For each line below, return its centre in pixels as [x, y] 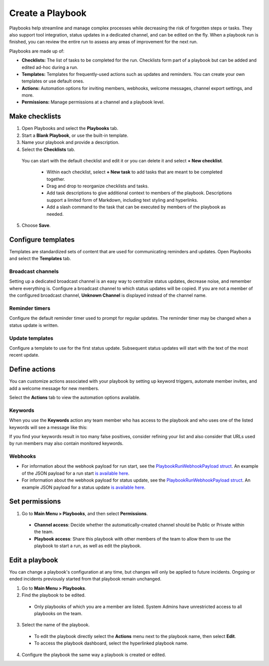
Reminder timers [30, 308]
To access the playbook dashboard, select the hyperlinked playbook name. [111, 643]
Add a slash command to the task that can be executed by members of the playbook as [136, 207]
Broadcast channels [34, 271]
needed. [55, 214]
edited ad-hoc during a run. [50, 67]
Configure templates [42, 240]
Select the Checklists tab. [49, 149]
